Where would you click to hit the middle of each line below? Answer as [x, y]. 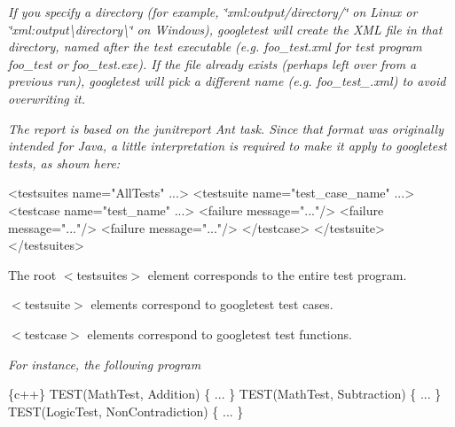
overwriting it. [47, 98]
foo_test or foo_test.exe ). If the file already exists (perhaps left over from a [212, 63]
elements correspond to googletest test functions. [220, 334]
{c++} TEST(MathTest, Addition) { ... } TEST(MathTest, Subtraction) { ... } [225, 394]
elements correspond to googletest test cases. [212, 304]
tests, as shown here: [64, 163]
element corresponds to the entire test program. [277, 274]
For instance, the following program [105, 364]
